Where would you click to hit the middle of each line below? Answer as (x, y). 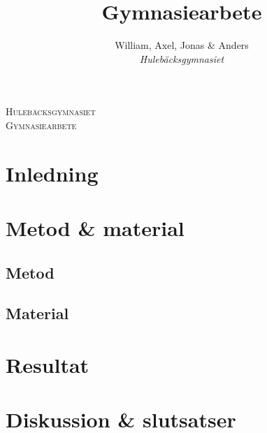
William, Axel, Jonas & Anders (182, 45)
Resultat (48, 365)
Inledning (52, 173)
